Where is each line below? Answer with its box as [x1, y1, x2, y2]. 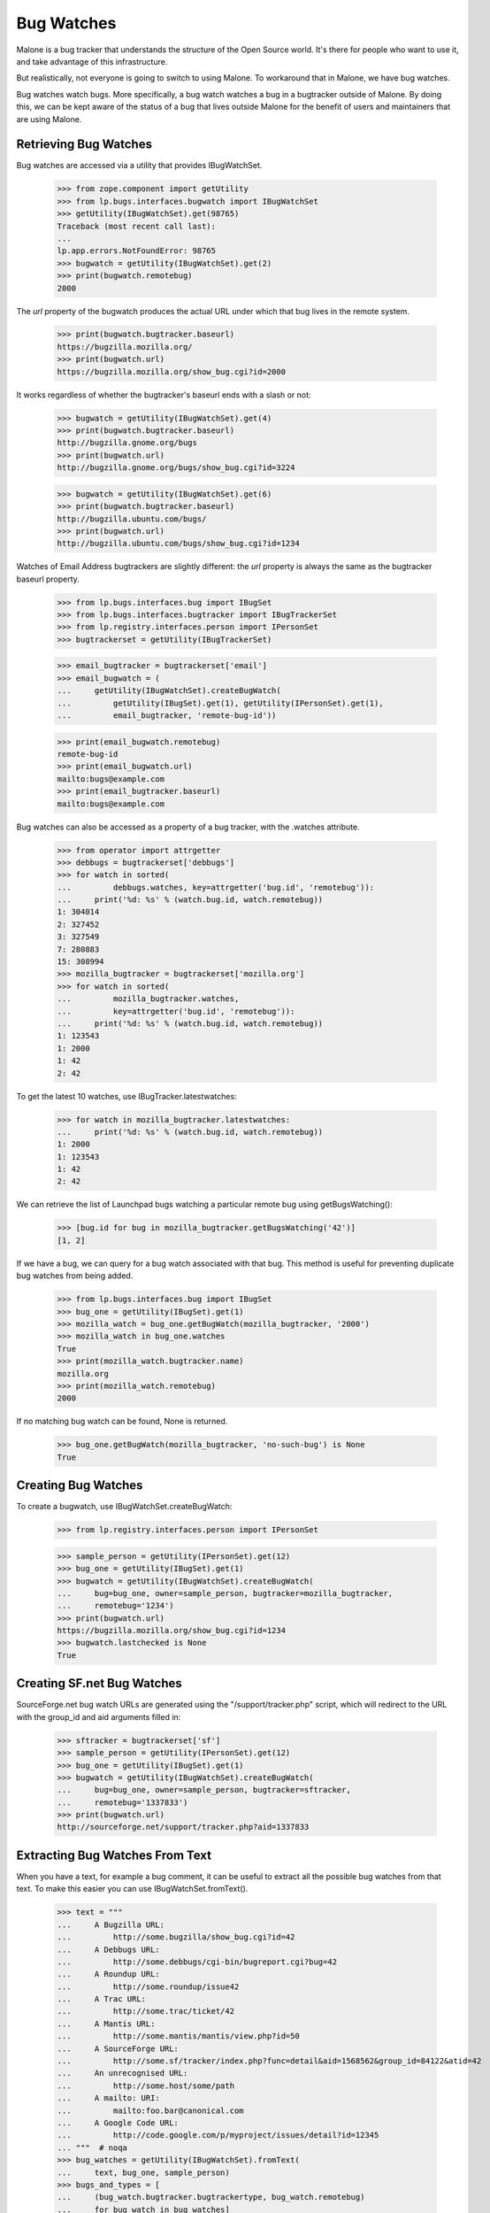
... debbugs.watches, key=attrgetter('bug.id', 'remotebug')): [57, 882, 375, 892]
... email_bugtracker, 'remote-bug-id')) [57, 711, 277, 721]
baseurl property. [16, 574, 80, 584]
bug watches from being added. [16, 1270, 134, 1281]
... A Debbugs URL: [57, 1944, 161, 1955]
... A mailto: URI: [57, 2093, 161, 2103]
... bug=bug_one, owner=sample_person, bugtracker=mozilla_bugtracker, [57, 1588, 394, 1598]
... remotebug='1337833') [57, 1797, 188, 1808]
